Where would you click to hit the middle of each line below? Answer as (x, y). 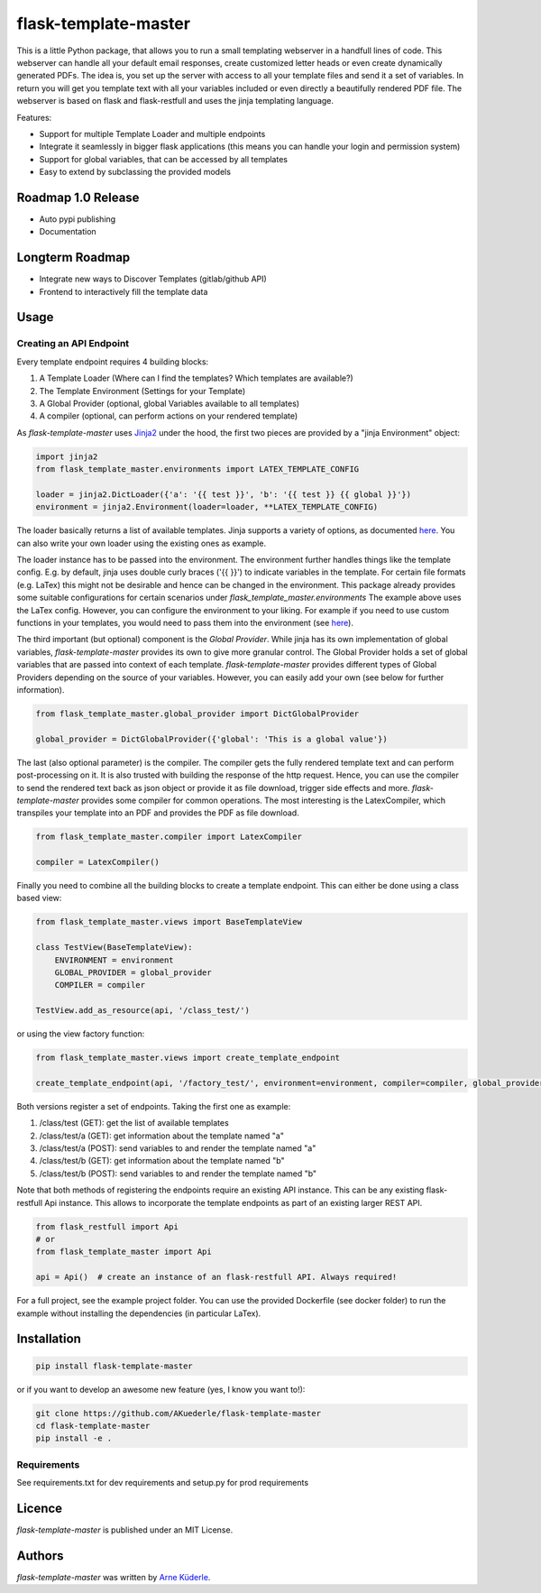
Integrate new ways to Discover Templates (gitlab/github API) (153, 279)
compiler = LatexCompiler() (97, 862)
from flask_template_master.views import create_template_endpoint (188, 1058)
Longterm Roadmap (73, 258)
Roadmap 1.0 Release (78, 197)
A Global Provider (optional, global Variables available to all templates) (170, 403)
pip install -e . (74, 1438)
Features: (34, 117)
